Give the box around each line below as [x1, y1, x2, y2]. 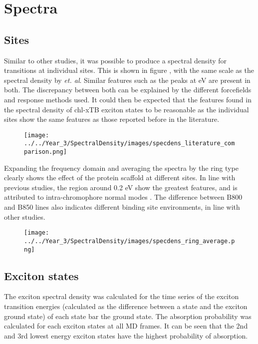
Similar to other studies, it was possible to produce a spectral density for [4, 55, 227, 65]
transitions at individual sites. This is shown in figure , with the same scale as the [4, 65, 254, 75]
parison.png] [24, 148, 67, 156]
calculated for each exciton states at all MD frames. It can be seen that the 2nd [4, 321, 248, 331]
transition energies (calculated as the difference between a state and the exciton [4, 301, 248, 312]
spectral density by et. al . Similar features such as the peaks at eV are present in [4, 74, 251, 85]
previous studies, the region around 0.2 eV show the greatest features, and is [4, 182, 238, 192]
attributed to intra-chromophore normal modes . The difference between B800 [4, 192, 243, 202]
